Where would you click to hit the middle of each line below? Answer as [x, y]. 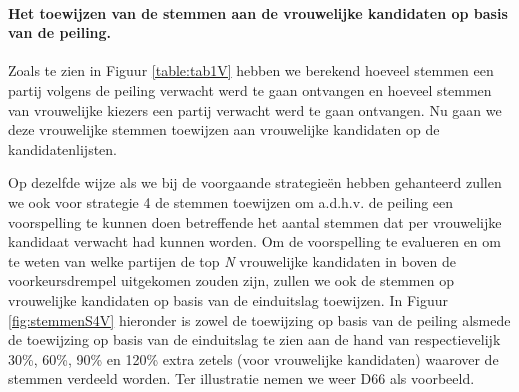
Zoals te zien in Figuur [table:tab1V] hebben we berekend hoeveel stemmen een [251, 70]
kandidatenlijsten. [63, 148]
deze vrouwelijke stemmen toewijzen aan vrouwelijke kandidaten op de [224, 129]
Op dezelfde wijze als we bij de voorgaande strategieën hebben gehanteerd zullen [255, 182]
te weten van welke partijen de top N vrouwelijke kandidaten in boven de [232, 260]
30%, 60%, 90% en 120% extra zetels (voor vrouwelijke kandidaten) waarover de [253, 358]
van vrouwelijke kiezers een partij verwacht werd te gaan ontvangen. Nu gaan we [255, 109]
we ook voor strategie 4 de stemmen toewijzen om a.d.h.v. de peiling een [231, 201]
